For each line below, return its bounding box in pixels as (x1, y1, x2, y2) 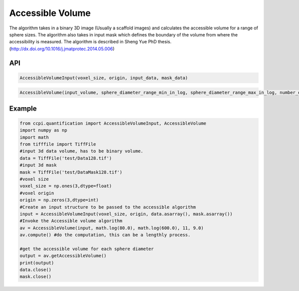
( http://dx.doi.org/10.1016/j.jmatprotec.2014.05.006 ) (9, 45, 115, 52)
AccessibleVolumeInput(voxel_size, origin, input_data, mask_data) (19, 75, 188, 81)
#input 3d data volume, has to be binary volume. (19, 148, 144, 154)
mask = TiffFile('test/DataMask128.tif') (19, 169, 123, 175)
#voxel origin (19, 190, 54, 196)
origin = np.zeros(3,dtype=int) (19, 197, 99, 203)
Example (9, 104, 37, 113)
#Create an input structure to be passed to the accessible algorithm (19, 204, 196, 210)
